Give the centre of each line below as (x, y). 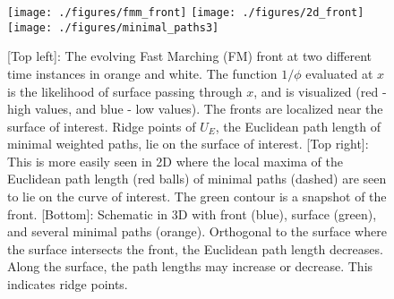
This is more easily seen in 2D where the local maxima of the (176, 161)
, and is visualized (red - (320, 91)
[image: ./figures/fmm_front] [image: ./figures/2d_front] (186, 13)
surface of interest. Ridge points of (102, 126)
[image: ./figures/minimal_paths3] (113, 27)
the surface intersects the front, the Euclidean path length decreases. (195, 248)
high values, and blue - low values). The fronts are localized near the (195, 109)
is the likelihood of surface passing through (125, 91)
